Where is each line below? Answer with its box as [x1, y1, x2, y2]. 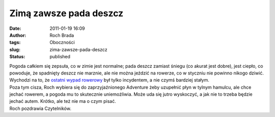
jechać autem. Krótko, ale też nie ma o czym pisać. [9, 98, 117, 104]
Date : [9, 25, 21, 31]
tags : [9, 40, 21, 46]
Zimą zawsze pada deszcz [9, 8, 124, 19]
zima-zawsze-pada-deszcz [49, 46, 107, 53]
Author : [9, 32, 26, 38]
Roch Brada [49, 32, 74, 38]
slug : [9, 46, 20, 53]
